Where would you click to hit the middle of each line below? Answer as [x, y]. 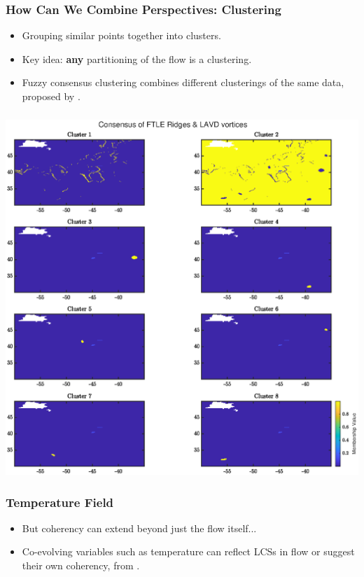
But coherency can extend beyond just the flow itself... [139, 528]
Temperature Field [60, 502]
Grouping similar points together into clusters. [121, 35]
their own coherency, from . [81, 565]
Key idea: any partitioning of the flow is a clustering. [137, 58]
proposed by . [51, 96]
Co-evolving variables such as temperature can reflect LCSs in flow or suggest [188, 551]
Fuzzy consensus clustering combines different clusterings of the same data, [183, 82]
